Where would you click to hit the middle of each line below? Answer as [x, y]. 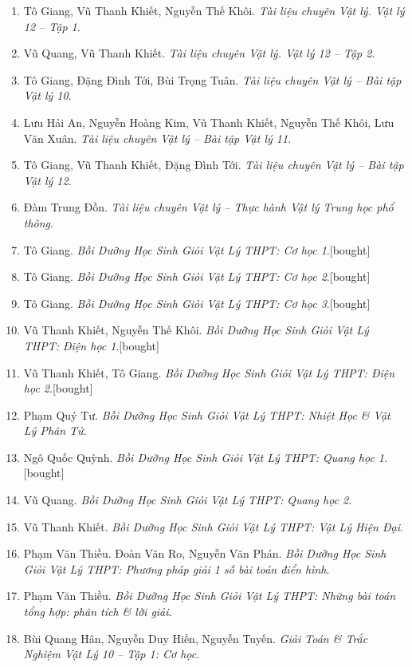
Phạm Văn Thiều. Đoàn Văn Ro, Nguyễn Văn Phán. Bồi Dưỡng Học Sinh [205, 553]
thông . [38, 222]
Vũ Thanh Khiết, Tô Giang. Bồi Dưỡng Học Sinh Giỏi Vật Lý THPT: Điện [209, 372]
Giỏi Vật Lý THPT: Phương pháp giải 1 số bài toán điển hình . [177, 568]
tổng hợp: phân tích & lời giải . [98, 612]
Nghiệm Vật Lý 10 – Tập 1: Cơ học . [112, 654]
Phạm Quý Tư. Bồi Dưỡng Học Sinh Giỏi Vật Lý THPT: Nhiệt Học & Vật [207, 414]
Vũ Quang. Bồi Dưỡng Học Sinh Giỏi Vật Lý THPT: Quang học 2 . [188, 500]
